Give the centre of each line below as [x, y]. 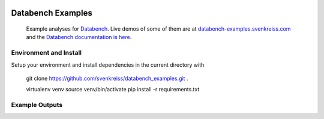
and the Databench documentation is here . [79, 37]
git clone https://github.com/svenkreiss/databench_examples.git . [107, 78]
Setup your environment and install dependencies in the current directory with [108, 65]
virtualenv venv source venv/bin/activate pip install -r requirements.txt [113, 90]
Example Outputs [37, 105]
